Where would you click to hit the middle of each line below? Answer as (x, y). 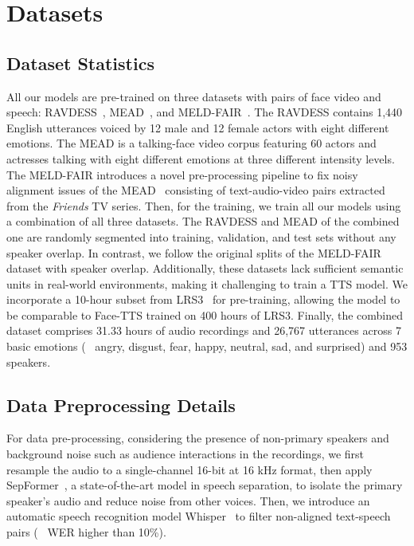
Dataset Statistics (80, 63)
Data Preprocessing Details (121, 405)
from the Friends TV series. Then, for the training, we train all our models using (204, 205)
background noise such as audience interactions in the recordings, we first (186, 454)
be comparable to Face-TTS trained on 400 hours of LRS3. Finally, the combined (205, 314)
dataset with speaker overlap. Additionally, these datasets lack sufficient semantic (205, 268)
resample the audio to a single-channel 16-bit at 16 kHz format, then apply (189, 469)
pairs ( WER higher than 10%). (86, 532)
